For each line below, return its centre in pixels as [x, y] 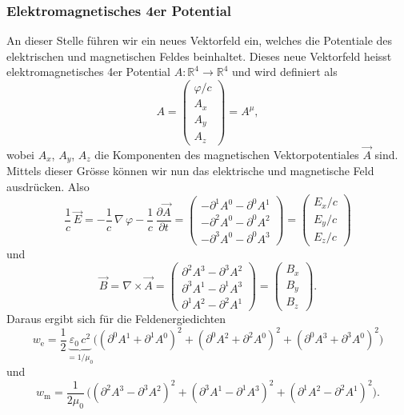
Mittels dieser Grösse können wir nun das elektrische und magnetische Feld [190, 171]
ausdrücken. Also [48, 186]
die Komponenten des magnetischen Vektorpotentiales [227, 154]
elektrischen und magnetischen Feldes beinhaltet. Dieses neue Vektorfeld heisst [199, 56]
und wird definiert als [285, 72]
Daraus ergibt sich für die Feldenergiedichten [116, 319]
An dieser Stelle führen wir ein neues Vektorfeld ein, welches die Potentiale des [200, 40]
